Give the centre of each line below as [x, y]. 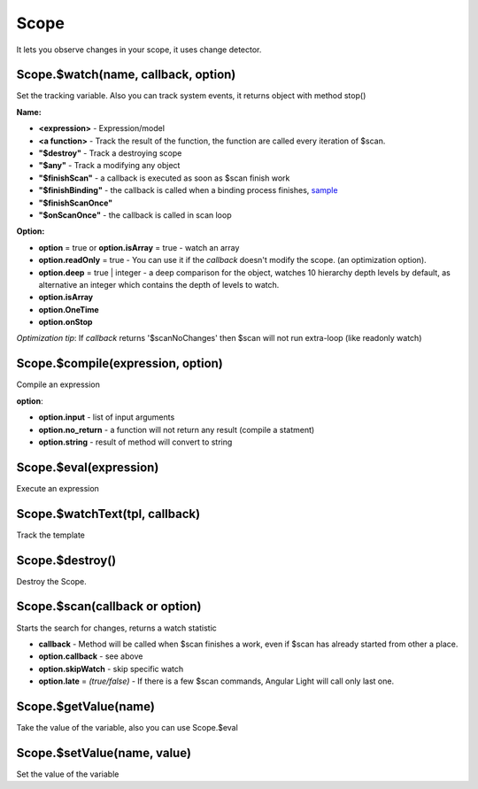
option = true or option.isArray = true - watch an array [139, 247]
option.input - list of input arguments [107, 417]
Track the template [51, 535]
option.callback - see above [91, 656]
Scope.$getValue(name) [85, 706]
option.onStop [66, 322]
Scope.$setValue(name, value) [104, 753]
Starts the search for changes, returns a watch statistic [116, 628]
